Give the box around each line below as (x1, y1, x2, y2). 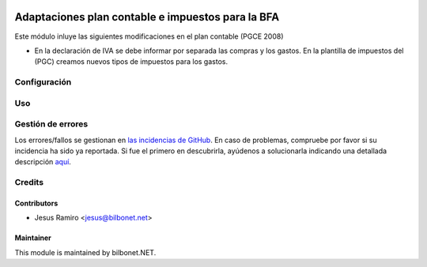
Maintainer (14, 233, 51, 243)
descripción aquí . (14, 157, 71, 167)
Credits (14, 177, 43, 188)
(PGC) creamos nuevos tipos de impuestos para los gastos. (34, 57, 229, 66)
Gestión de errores (14, 118, 89, 130)
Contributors (14, 198, 59, 208)
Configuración (14, 77, 72, 88)
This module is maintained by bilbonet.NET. (14, 247, 157, 257)
